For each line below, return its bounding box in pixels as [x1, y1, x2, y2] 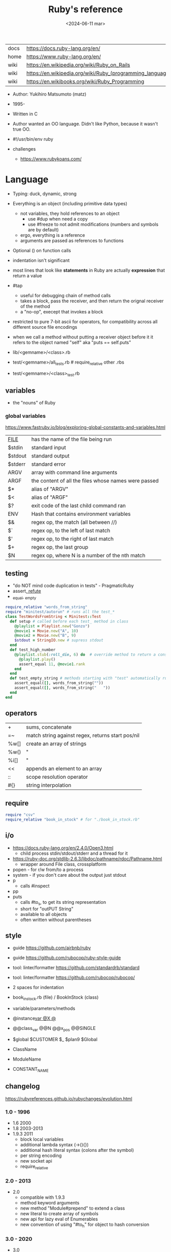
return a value [12, 272, 42, 279]
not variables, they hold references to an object [20, 210, 120, 216]
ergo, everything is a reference [20, 232, 85, 238]
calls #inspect [20, 882, 50, 889]
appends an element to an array [26, 765, 102, 772]
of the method [20, 303, 50, 309]
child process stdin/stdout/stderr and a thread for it [20, 850, 128, 856]
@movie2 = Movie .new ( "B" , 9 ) [14, 633, 76, 638]
